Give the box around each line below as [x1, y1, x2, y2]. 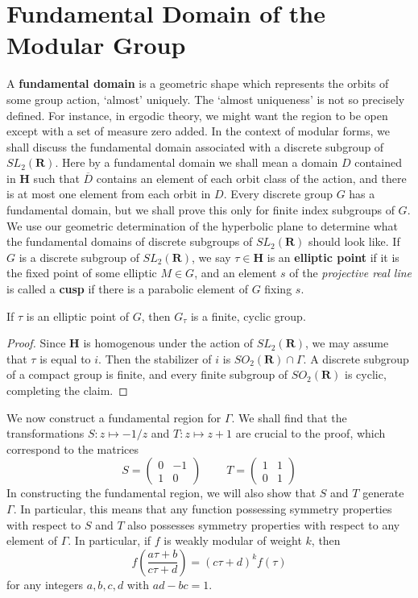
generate [362, 484, 404, 501]
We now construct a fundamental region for [6, 409, 221, 426]
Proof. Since [6, 334, 66, 351]
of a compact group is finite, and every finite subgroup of [6, 366, 288, 383]
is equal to [39, 350, 91, 367]
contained [354, 154, 402, 171]
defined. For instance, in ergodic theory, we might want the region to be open [6, 106, 388, 123]
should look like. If [308, 233, 400, 250]
